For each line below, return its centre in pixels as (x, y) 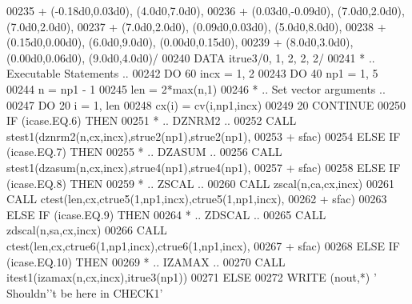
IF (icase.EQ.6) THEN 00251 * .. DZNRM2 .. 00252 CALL (152, 120)
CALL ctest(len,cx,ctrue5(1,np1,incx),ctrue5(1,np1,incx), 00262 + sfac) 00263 (197, 199)
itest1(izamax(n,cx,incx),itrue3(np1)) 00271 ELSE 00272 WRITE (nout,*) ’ (192, 277)
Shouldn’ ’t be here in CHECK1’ (85, 292)
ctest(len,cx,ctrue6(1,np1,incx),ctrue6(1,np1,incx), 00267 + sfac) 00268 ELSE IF (203, 245)
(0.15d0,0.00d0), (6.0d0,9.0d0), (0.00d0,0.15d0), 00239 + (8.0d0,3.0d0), (180, 42)
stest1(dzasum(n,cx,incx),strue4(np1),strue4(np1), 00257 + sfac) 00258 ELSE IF (204, 167)
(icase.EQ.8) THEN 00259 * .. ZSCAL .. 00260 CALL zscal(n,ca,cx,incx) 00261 (200, 183)
